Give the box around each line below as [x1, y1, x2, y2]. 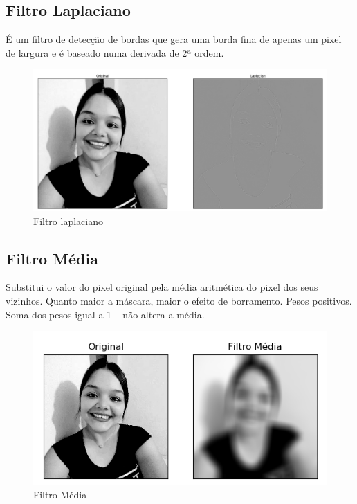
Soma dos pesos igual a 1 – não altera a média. [6, 307, 205, 321]
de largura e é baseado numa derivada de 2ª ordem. [6, 45, 224, 60]
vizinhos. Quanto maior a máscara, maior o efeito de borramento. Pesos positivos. [6, 293, 352, 307]
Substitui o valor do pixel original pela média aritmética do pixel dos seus [6, 280, 318, 294]
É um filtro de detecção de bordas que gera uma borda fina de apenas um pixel [6, 32, 342, 46]
